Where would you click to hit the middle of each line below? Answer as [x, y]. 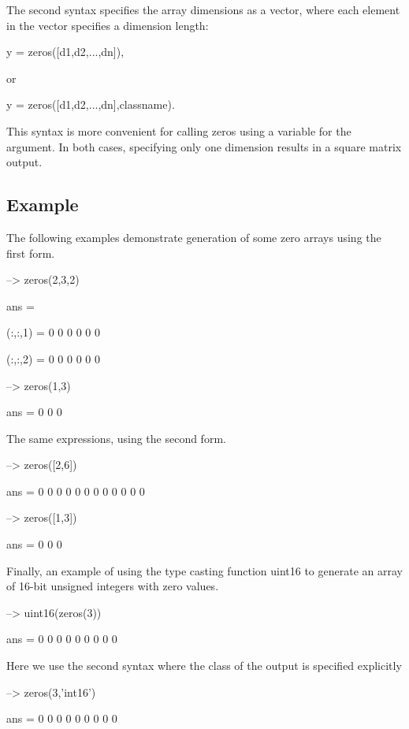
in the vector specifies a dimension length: [108, 25]
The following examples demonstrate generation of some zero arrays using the [194, 237]
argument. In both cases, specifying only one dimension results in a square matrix [204, 146]
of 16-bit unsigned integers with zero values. [113, 586]
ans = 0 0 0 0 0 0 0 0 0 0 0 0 [76, 491]
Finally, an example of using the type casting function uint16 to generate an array [204, 570]
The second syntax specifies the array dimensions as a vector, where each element [203, 9]
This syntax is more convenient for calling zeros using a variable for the [179, 130]
